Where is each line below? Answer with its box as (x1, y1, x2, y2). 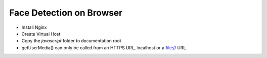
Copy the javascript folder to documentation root (21, 38, 121, 44)
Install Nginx (21, 24, 47, 30)
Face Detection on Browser (9, 7, 123, 18)
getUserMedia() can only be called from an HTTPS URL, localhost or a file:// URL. (21, 44, 187, 51)
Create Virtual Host (21, 31, 61, 37)
